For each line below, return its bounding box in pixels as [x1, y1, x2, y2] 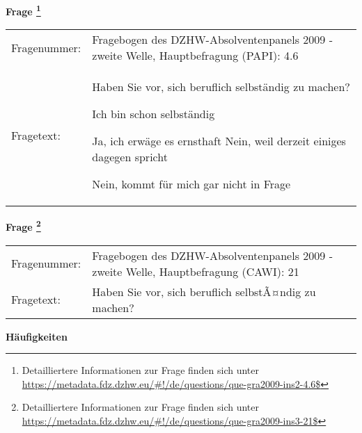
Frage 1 [6, 2, 41, 18]
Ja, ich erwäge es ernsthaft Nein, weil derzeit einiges [92, 133, 346, 149]
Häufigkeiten [6, 329, 68, 343]
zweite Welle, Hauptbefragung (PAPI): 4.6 [92, 47, 299, 64]
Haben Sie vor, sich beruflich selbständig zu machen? [92, 79, 350, 95]
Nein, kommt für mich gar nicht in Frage [92, 176, 291, 193]
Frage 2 [6, 218, 41, 234]
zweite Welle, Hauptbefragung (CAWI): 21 [92, 263, 299, 279]
